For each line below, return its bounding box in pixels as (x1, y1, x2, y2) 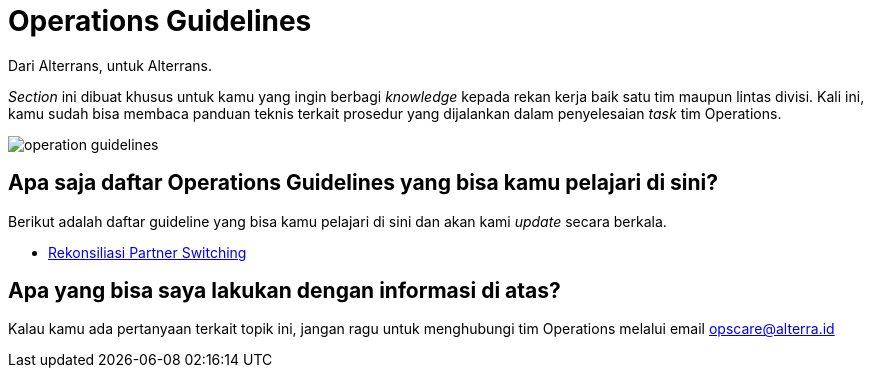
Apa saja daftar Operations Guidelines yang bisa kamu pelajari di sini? (8, 170, 719, 196)
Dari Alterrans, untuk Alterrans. (8, 56, 213, 74)
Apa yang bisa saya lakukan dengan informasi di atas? (8, 278, 561, 304)
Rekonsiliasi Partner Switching (48, 243, 247, 261)
